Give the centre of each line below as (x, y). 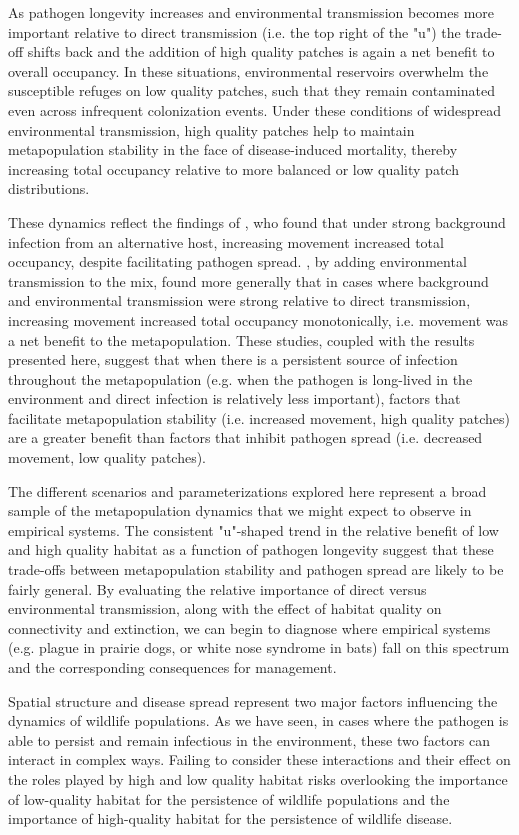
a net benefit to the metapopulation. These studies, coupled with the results (241, 339)
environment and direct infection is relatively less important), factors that (234, 398)
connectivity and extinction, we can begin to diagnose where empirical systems (249, 627)
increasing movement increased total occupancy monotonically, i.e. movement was (258, 319)
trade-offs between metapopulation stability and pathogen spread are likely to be (256, 569)
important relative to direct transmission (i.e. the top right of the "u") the (234, 31)
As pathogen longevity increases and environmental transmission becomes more (251, 12)
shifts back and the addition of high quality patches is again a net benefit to (261, 51)
